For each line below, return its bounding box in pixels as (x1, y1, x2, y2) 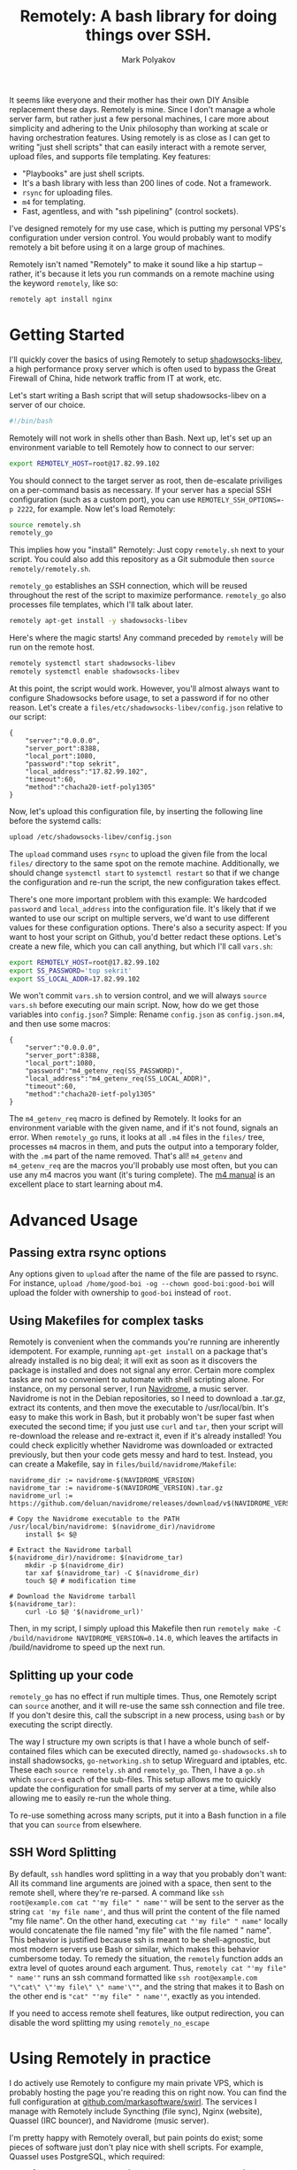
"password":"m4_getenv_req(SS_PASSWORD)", (25, 1066, 184, 1076)
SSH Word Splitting (9, 1845, 117, 1860)
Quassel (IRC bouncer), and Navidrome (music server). (9, 2115, 209, 2126)
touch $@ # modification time (25, 1577, 137, 1586)
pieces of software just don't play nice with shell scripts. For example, (9, 2142, 263, 2152)
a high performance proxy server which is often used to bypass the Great (9, 363, 277, 373)
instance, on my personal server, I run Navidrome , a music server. (9, 1383, 249, 1395)
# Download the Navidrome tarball (9, 1592, 137, 1601)
